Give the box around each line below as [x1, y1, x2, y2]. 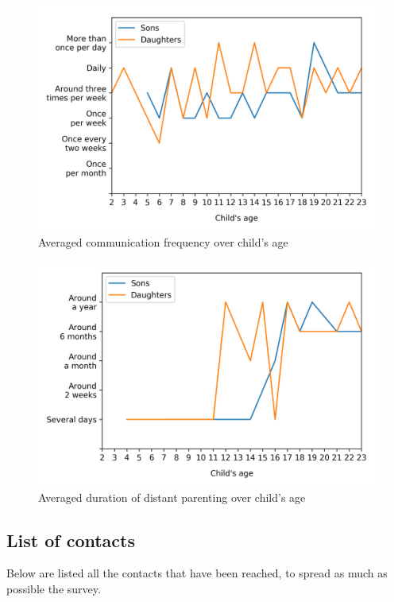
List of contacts [6, 527, 136, 552]
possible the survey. [6, 580, 101, 596]
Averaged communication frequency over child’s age [38, 233, 288, 250]
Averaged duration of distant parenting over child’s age [38, 488, 306, 505]
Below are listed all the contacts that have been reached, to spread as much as [6, 565, 388, 581]
